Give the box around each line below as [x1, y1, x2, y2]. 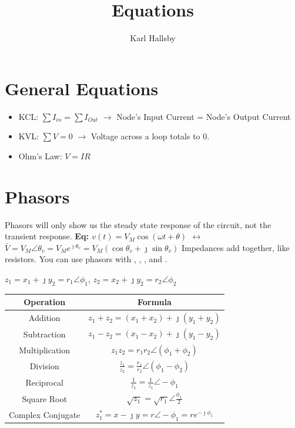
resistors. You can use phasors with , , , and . [5, 253, 167, 265]
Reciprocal [25, 376, 63, 388]
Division [29, 360, 59, 372]
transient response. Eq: [5, 230, 89, 242]
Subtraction [23, 327, 66, 340]
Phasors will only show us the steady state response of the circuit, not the [5, 218, 271, 230]
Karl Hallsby [130, 32, 176, 44]
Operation [24, 296, 66, 308]
